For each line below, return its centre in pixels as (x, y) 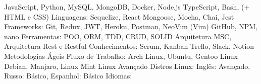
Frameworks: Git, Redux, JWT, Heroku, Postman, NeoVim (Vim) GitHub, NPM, (131, 26)
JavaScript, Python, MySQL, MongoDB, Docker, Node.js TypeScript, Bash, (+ (127, 7)
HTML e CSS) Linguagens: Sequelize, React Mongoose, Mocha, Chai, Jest (119, 16)
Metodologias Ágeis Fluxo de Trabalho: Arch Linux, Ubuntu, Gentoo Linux (121, 56)
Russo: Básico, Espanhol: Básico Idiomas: (68, 76)
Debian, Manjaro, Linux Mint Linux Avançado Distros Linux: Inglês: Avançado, (127, 66)
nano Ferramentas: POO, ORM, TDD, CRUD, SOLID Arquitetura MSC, (118, 36)
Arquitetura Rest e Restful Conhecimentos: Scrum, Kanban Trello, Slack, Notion (129, 46)
